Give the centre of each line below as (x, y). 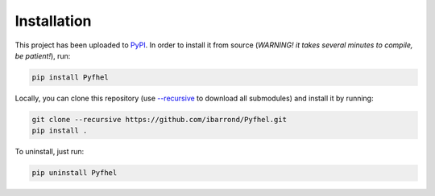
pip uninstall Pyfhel (75, 173)
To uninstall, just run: (50, 152)
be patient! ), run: (43, 55)
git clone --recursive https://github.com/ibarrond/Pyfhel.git (159, 119)
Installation (53, 21)
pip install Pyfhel (70, 77)
